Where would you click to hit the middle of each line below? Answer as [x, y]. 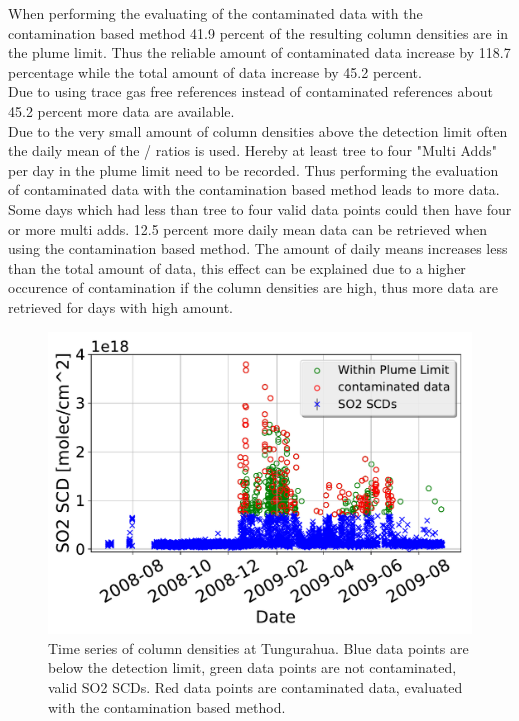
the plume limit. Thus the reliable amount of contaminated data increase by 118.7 [259, 52]
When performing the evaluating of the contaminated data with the [215, 13]
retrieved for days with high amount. [120, 306]
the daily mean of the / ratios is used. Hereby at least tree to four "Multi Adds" [252, 150]
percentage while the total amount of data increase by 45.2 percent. [215, 71]
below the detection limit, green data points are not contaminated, [252, 667]
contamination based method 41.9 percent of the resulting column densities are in [258, 32]
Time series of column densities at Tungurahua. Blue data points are [258, 647]
